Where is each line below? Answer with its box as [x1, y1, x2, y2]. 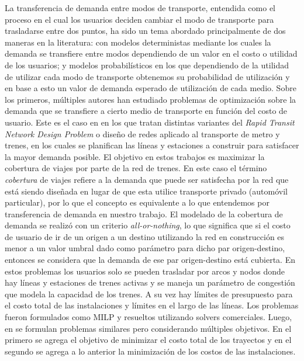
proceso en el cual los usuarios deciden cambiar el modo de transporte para [5, 13, 274, 25]
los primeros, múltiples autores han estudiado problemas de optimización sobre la [5, 93, 296, 105]
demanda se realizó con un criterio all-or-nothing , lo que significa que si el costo [5, 219, 291, 231]
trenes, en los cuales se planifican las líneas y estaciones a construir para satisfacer [5, 139, 299, 151]
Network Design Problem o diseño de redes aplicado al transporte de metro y [5, 127, 280, 140]
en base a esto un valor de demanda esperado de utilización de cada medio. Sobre [5, 82, 296, 94]
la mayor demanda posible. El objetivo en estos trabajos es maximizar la [5, 150, 265, 162]
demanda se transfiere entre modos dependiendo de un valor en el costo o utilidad [5, 47, 298, 60]
